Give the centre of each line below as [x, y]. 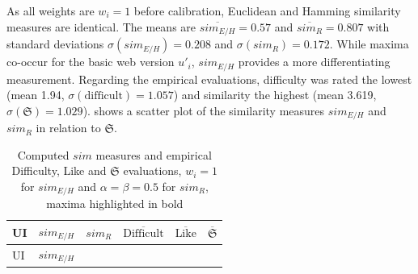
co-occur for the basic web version [91, 62]
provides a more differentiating [314, 62]
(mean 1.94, [36, 95]
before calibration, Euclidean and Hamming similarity [267, 10]
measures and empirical [154, 154]
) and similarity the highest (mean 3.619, [275, 95]
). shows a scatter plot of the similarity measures [204, 110]
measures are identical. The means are [101, 26]
